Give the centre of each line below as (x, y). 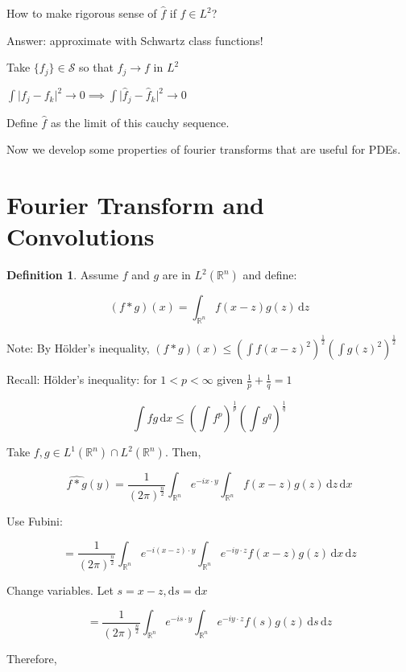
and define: (270, 275)
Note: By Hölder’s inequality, (78, 348)
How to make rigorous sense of (82, 13)
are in (176, 275)
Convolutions (81, 236)
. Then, (183, 452)
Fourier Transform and (135, 204)
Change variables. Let (60, 590)
